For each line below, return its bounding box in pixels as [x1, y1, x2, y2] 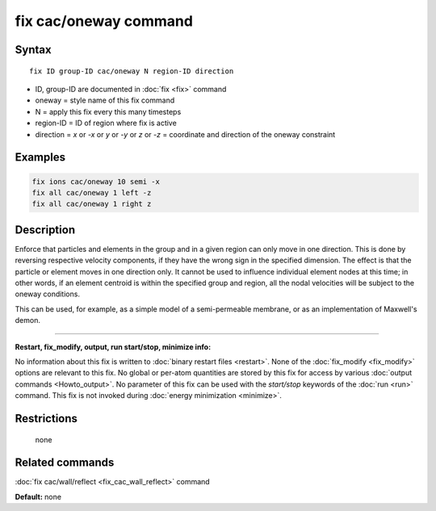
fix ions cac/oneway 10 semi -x [31, 177, 161, 186]
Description [15, 223, 76, 237]
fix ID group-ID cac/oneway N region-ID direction [29, 66, 234, 76]
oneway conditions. [15, 289, 81, 299]
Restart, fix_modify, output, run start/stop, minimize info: [15, 341, 212, 351]
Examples [15, 150, 66, 165]
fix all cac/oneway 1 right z [31, 199, 152, 209]
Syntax [15, 43, 52, 57]
